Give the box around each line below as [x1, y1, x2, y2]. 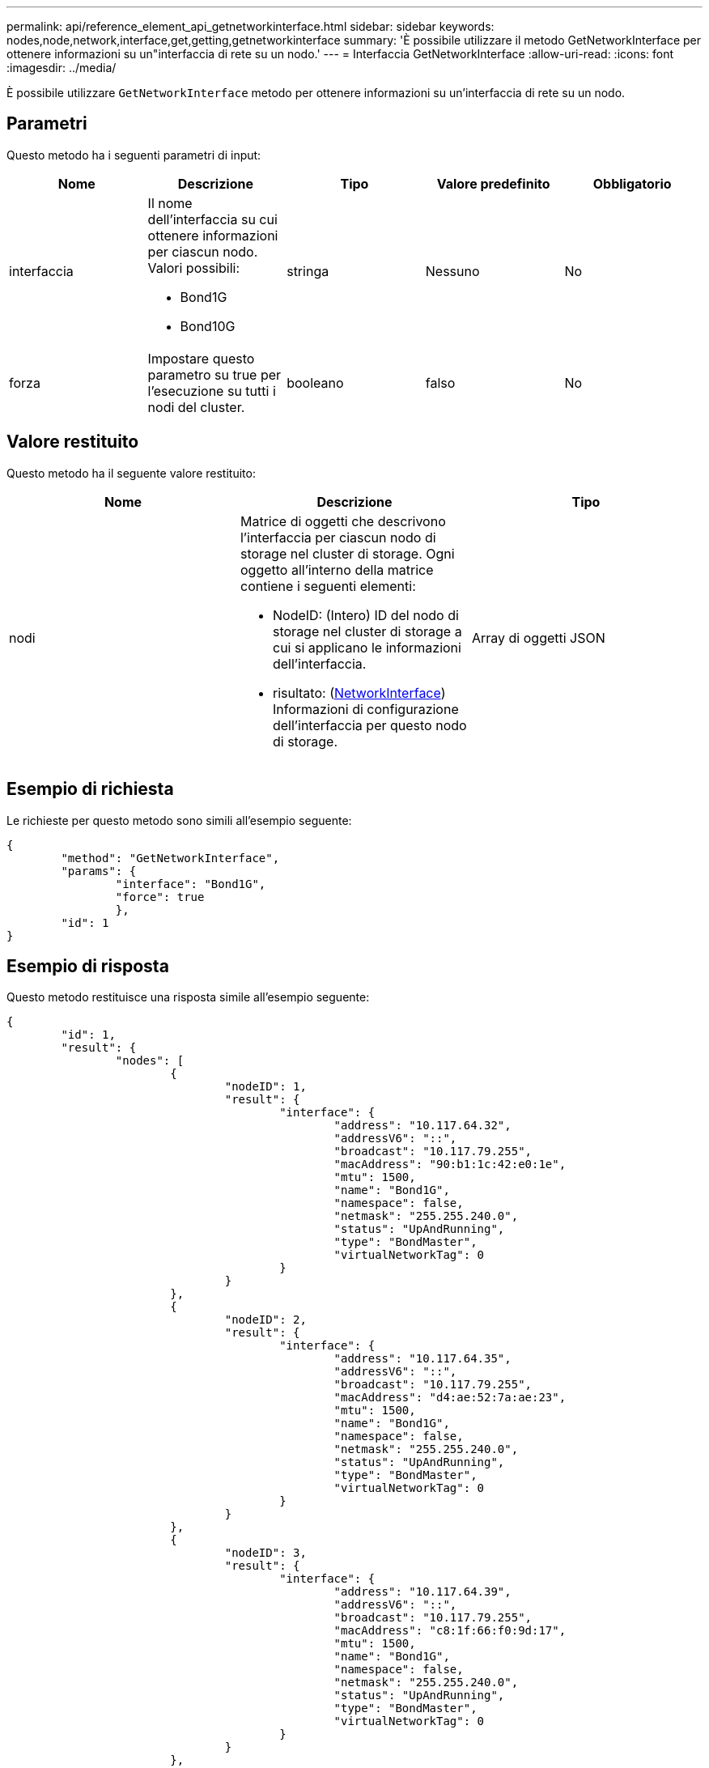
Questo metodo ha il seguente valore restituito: [6, 465, 256, 480]
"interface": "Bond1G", [115, 877, 266, 890]
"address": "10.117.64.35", [333, 1352, 512, 1366]
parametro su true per [147, 366, 282, 383]
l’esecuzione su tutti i [147, 382, 276, 399]
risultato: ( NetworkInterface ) [272, 684, 446, 701]
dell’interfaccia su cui [147, 210, 278, 227]
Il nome [147, 194, 193, 211]
